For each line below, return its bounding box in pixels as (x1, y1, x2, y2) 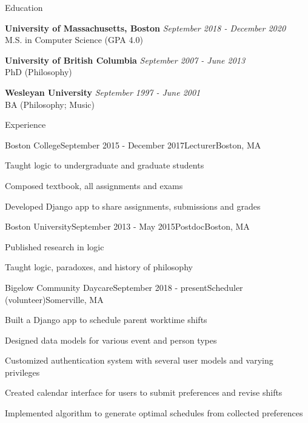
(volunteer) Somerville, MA (5, 293, 104, 305)
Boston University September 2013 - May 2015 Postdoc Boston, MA (5, 220, 250, 233)
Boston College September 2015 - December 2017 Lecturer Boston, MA (5, 138, 261, 151)
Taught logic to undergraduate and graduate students (5, 159, 204, 172)
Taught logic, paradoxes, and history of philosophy (5, 261, 193, 273)
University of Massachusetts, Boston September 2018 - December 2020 (5, 21, 286, 34)
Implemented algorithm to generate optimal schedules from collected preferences (5, 407, 303, 419)
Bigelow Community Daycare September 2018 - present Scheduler (5, 281, 243, 293)
